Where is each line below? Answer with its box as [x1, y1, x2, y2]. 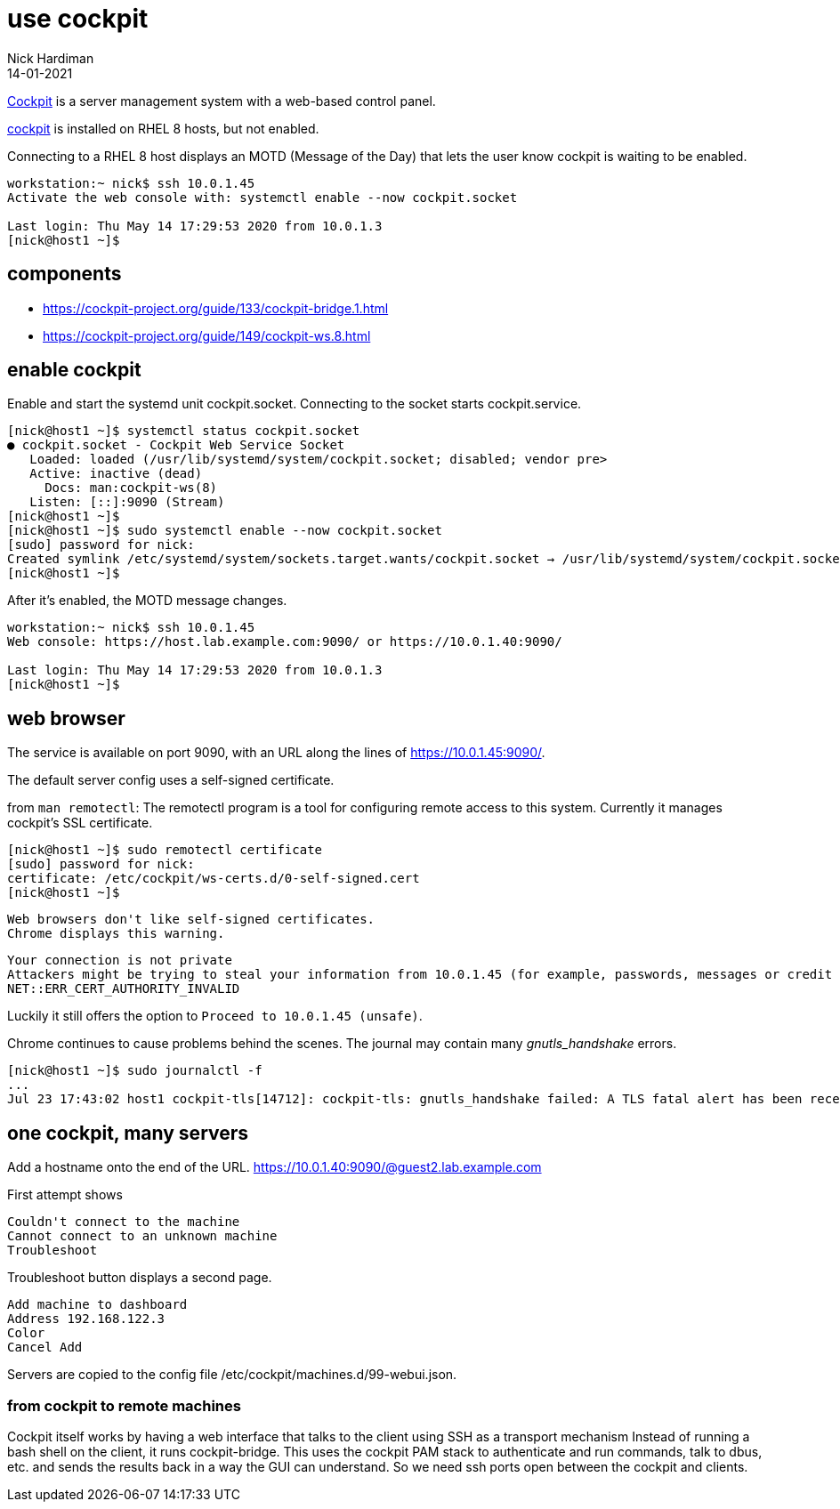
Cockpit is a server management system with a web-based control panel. [7, 93, 436, 109]
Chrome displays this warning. [7, 926, 225, 941]
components [7, 262, 122, 286]
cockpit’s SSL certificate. [7, 815, 153, 831]
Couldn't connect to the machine [7, 1214, 240, 1230]
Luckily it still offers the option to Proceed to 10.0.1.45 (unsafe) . [7, 1008, 423, 1024]
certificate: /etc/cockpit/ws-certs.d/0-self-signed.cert [7, 871, 420, 886]
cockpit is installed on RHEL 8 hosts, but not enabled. [7, 120, 319, 136]
